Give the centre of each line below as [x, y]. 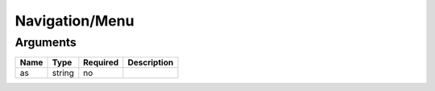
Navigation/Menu [75, 21]
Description [151, 62]
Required [101, 62]
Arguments [46, 42]
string [63, 73]
